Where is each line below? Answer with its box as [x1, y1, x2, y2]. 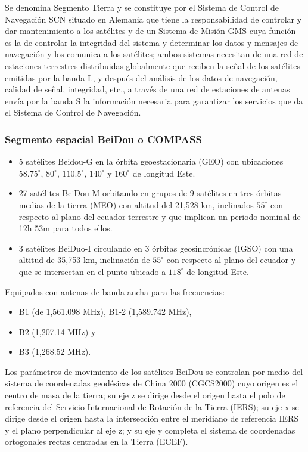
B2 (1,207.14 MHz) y [18, 325, 96, 338]
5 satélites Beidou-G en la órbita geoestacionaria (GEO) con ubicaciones [18, 155, 284, 168]
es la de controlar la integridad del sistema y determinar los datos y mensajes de [5, 36, 298, 48]
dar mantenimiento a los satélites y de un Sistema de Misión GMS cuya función [5, 24, 296, 37]
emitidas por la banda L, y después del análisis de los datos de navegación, [5, 71, 278, 83]
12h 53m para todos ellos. [18, 222, 113, 234]
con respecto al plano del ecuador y [166, 253, 296, 266]
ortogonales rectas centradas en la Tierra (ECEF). [5, 435, 188, 448]
